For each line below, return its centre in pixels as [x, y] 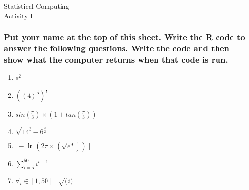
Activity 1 [19, 15]
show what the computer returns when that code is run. [116, 59]
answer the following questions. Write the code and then [117, 48]
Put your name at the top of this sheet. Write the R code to [124, 37]
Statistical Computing [37, 6]
